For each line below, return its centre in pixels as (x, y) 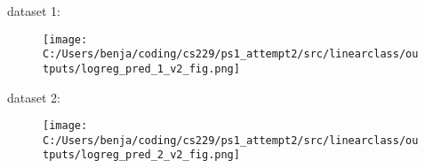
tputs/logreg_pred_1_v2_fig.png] (141, 69)
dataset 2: (34, 97)
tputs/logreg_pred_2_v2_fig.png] (141, 155)
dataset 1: (34, 11)
